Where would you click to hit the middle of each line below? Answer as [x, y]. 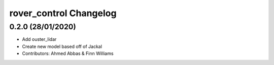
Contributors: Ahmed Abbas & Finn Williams [68, 53]
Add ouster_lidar [39, 39]
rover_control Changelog [63, 13]
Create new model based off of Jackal [62, 46]
